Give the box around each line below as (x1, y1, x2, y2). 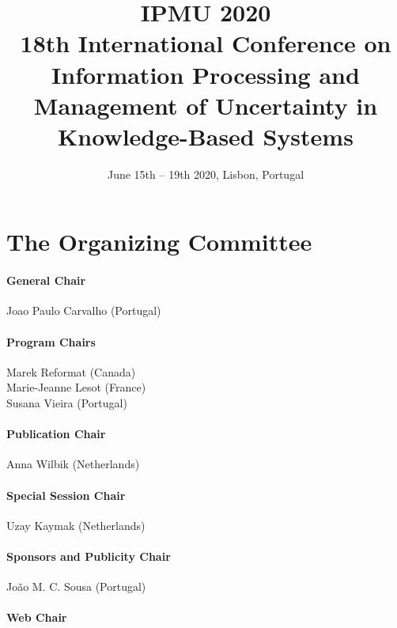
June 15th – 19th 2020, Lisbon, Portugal (107, 165, 304, 182)
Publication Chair (6, 426, 106, 442)
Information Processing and (51, 58, 360, 90)
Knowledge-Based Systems (58, 119, 354, 152)
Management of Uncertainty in (33, 89, 378, 121)
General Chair (6, 272, 86, 289)
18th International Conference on (20, 27, 391, 59)
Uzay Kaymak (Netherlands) (6, 516, 146, 533)
